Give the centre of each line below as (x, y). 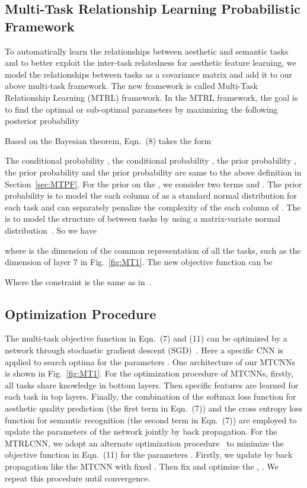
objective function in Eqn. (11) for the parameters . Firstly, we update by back (149, 454)
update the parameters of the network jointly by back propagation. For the (141, 431)
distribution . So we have (51, 230)
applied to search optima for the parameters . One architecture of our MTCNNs (150, 361)
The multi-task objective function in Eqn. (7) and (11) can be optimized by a (146, 338)
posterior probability (42, 121)
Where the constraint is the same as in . (78, 281)
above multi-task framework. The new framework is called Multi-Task (131, 86)
